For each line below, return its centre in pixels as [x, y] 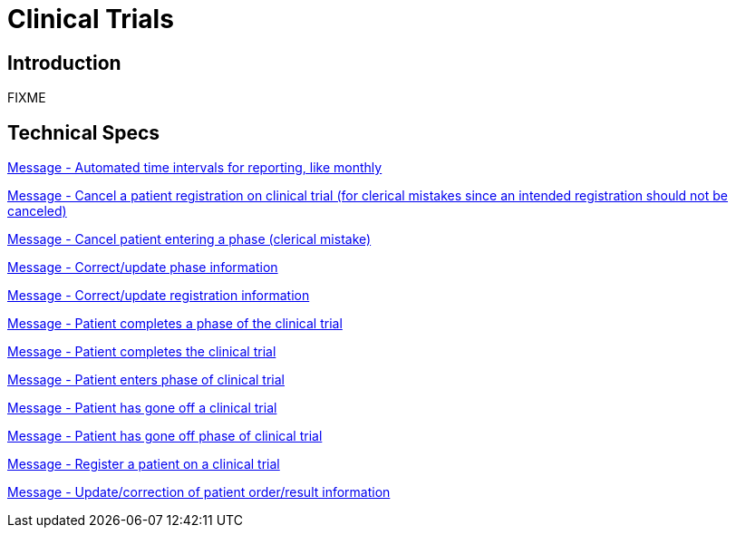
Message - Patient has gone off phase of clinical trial [165, 436]
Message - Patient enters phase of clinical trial [146, 380]
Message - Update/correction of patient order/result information [199, 492]
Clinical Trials [91, 19]
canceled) [37, 211]
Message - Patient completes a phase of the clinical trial [175, 324]
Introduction [64, 63]
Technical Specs [84, 132]
